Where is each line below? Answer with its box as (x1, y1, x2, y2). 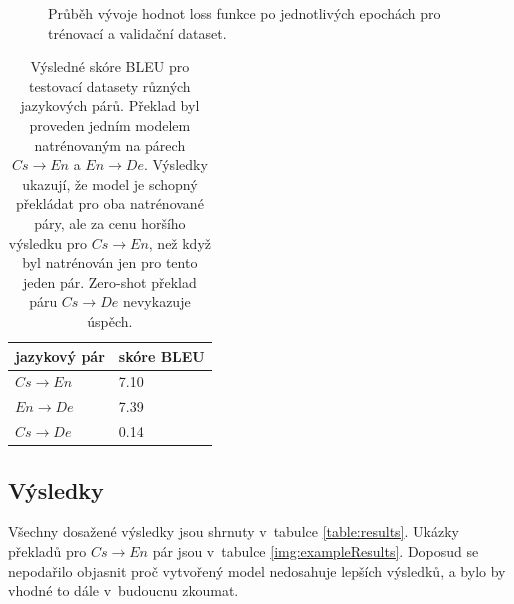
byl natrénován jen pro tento (22, 252, 198, 273)
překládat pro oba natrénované (15, 193, 204, 214)
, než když (148, 232, 212, 253)
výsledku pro (8, 232, 88, 253)
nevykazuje (122, 291, 191, 312)
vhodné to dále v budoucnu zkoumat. (8, 580, 239, 601)
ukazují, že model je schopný (22, 173, 198, 194)
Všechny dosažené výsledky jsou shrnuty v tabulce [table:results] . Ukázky (8, 521, 459, 542)
